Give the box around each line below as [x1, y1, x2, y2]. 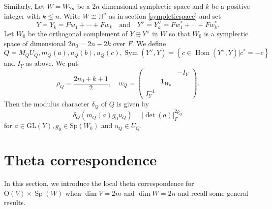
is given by [117, 99, 149, 109]
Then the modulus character [4, 99, 90, 109]
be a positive [212, 1, 250, 11]
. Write [59, 10, 81, 21]
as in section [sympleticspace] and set [109, 10, 221, 21]
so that [169, 28, 190, 38]
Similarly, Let [4, 1, 45, 11]
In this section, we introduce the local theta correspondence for [4, 178, 194, 188]
